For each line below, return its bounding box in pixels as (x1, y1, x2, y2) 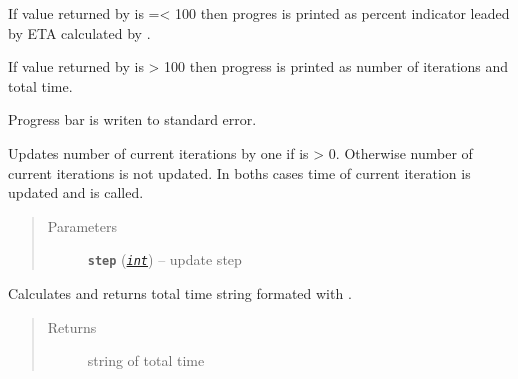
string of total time (87, 350, 205, 371)
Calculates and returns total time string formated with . (8, 283, 352, 303)
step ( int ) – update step (87, 249, 242, 270)
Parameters (47, 215, 117, 236)
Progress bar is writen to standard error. (8, 109, 257, 130)
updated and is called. (8, 182, 144, 203)
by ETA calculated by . (8, 22, 151, 43)
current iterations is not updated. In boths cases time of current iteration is (8, 162, 471, 183)
